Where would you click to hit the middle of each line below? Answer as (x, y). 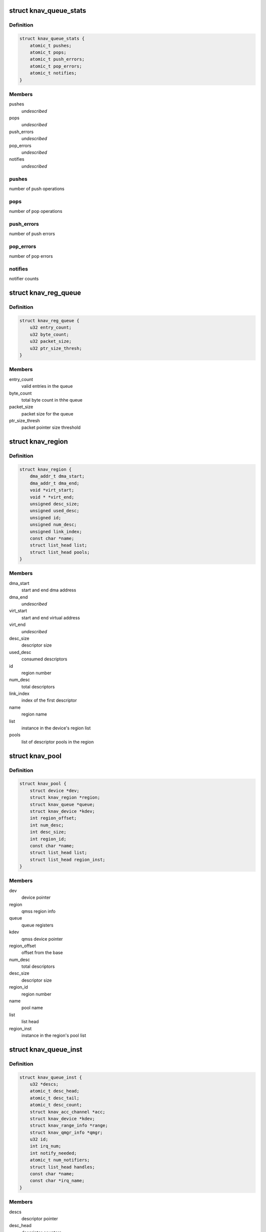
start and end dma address (49, 590)
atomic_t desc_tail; (55, 1098)
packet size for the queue (47, 413)
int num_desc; (47, 825)
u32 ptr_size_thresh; (56, 348)
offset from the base (42, 953)
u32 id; (39, 1139)
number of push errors (32, 234)
